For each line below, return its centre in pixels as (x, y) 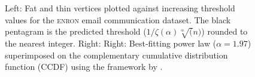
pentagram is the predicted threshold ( (76, 31)
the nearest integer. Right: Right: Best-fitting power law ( (111, 43)
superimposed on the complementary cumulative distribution (116, 55)
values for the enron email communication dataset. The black (118, 19)
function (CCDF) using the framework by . (84, 67)
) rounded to (224, 31)
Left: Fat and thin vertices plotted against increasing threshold (120, 8)
